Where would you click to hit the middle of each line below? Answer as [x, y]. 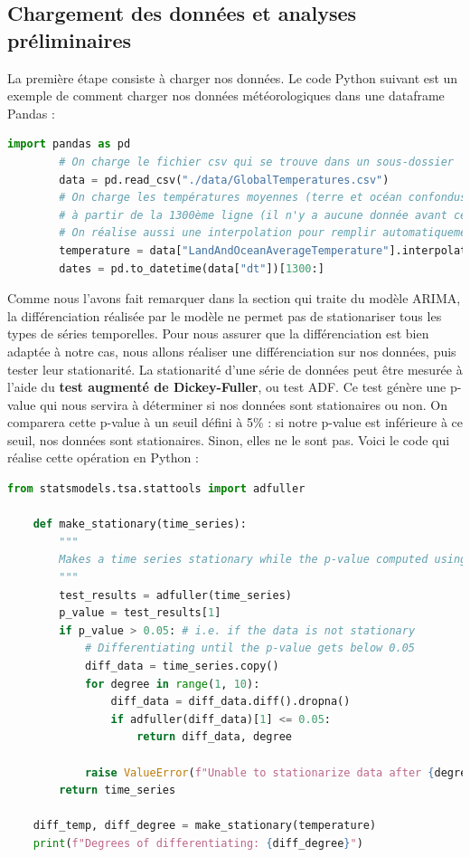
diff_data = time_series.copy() [182, 666]
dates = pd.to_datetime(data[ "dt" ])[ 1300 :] [192, 268]
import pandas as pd [69, 144]
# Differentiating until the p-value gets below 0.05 [250, 648]
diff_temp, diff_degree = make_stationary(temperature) [205, 826]
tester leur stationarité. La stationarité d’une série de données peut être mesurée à [235, 369]
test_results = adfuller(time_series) [176, 595]
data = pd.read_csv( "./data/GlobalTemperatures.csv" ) [224, 180]
